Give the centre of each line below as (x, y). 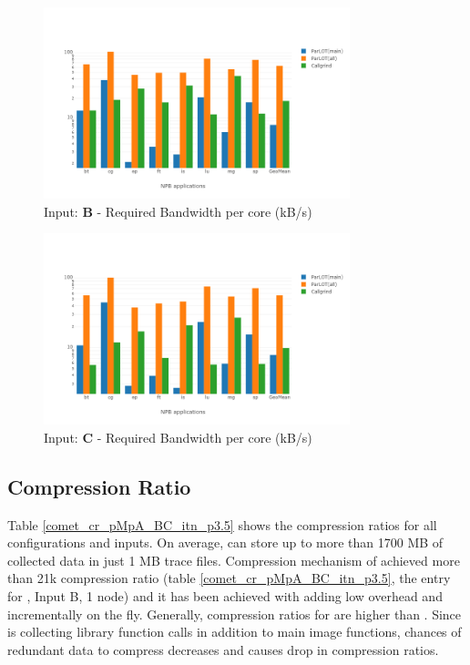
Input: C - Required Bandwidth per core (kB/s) (178, 437)
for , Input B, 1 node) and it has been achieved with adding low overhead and (225, 595)
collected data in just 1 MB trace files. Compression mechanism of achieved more (234, 560)
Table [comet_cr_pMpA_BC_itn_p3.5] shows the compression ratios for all (222, 524)
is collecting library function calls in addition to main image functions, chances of (235, 632)
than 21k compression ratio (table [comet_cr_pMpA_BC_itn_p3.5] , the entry (229, 578)
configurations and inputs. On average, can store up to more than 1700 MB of (225, 542)
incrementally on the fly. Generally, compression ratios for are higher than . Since (235, 614)
